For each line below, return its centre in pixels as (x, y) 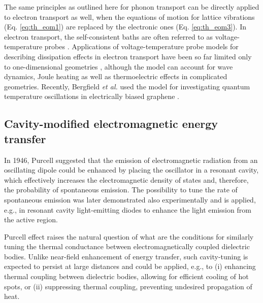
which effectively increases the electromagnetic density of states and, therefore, (126, 179)
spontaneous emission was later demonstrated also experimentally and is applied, (130, 199)
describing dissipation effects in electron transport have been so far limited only (128, 56)
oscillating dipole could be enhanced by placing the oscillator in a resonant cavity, (131, 170)
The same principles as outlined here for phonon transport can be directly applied (132, 7)
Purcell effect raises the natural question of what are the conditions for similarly (129, 236)
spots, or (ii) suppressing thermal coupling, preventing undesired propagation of (128, 286)
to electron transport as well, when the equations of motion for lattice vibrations (129, 16)
